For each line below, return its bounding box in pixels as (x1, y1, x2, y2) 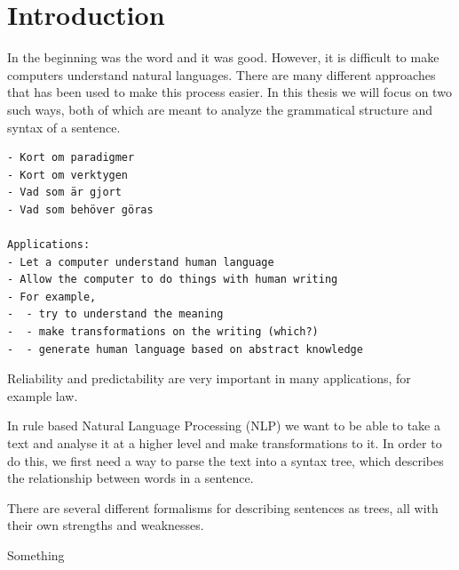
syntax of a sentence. (7, 117, 121, 136)
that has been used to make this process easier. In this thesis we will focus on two (7, 83, 452, 101)
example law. (7, 386, 78, 405)
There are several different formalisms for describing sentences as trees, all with (7, 498, 439, 517)
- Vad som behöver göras (7, 203, 154, 216)
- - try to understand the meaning (7, 308, 224, 321)
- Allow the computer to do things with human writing (7, 273, 338, 286)
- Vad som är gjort (7, 186, 122, 199)
